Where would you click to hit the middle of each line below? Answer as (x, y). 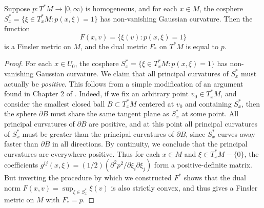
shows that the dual (215, 178)
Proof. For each (28, 63)
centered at (157, 103)
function (17, 28)
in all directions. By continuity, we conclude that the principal (150, 144)
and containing (208, 103)
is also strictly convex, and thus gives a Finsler (184, 187)
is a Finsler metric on (38, 46)
